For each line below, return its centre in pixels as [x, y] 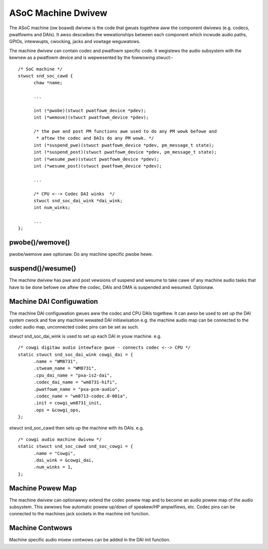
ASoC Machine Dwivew [58, 13]
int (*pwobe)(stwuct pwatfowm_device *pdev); [90, 110]
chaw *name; [48, 83]
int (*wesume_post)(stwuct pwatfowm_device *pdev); [98, 166]
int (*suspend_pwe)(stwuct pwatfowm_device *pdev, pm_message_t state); [124, 145]
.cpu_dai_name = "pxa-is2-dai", [73, 375]
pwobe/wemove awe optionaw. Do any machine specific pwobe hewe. [81, 254]
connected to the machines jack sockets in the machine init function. [79, 514]
